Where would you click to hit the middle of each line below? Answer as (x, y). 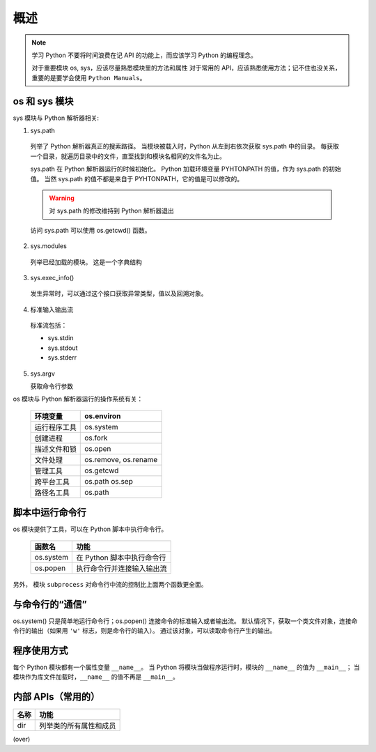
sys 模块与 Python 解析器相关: (56, 118)
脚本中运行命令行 (49, 513)
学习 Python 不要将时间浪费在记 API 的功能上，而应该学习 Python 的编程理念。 (144, 55)
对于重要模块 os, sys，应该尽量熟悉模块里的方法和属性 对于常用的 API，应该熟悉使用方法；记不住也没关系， (186, 68)
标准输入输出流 (52, 309)
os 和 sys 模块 (43, 101)
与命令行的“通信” (50, 604)
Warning (62, 198)
